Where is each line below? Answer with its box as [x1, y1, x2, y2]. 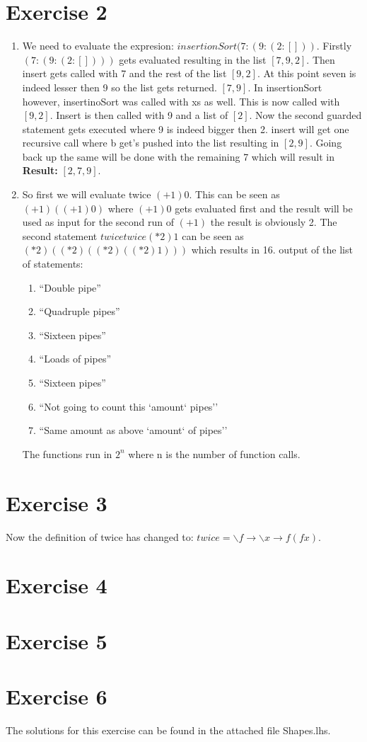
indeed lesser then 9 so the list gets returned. [22, 79, 217, 94]
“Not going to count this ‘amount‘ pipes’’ [39, 399, 219, 413]
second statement [22, 228, 98, 243]
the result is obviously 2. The [210, 215, 337, 229]
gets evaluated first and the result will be [175, 200, 353, 215]
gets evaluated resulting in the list [119, 52, 267, 67]
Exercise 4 [6, 571, 107, 600]
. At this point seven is [257, 66, 356, 81]
